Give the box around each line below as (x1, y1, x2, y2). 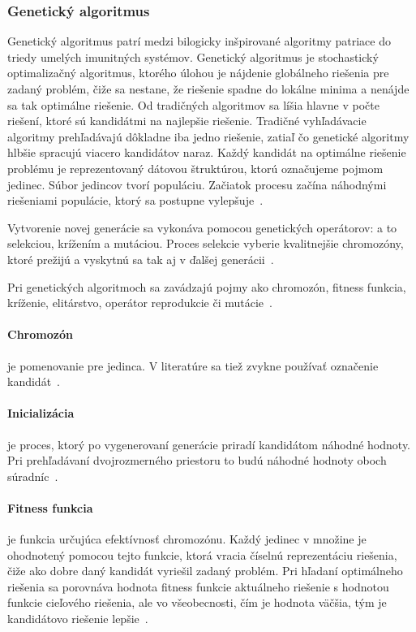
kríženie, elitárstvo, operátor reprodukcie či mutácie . (7, 294, 272, 311)
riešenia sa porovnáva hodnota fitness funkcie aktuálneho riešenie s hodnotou (7, 578, 389, 595)
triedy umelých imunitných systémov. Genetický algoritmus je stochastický (7, 48, 379, 65)
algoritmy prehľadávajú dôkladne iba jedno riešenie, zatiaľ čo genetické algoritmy (7, 128, 410, 145)
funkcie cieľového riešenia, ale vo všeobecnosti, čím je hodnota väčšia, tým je (7, 594, 387, 611)
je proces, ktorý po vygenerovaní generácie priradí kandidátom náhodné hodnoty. (7, 435, 410, 452)
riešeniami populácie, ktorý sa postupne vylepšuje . (7, 192, 264, 209)
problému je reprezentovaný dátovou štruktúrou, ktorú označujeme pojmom (7, 159, 384, 176)
